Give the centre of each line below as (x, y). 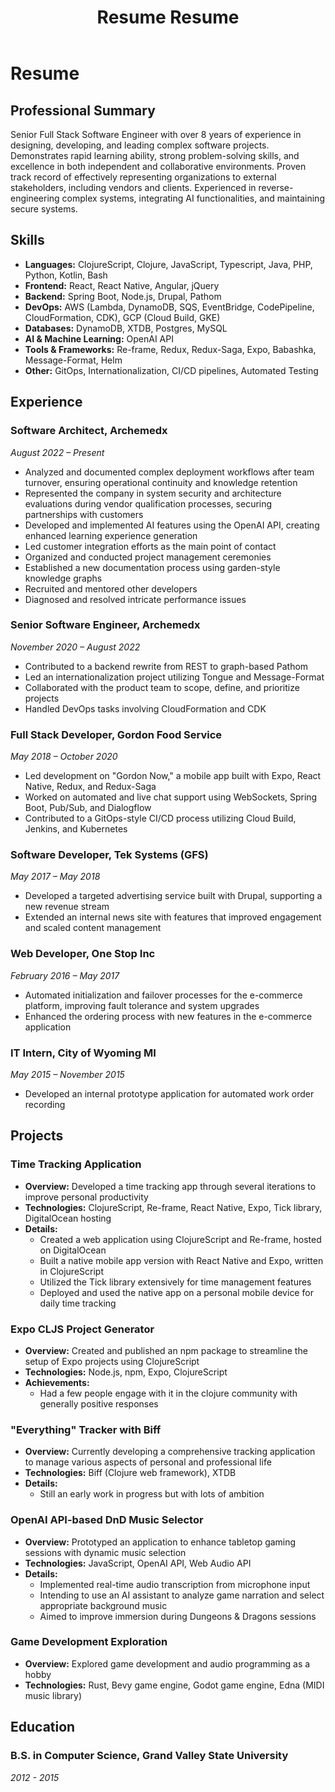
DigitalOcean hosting (68, 1218)
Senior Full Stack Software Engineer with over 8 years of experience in (156, 134)
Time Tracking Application (76, 1164)
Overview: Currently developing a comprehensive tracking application (170, 1452)
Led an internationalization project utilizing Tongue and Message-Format (174, 677)
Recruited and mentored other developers (111, 588)
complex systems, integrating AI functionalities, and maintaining (193, 198)
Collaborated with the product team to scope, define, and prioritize (162, 687)
